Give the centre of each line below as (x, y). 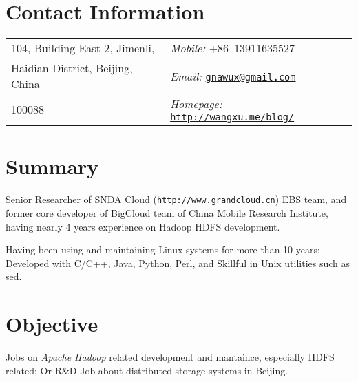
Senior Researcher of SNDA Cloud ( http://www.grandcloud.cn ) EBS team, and (176, 199)
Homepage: (196, 104)
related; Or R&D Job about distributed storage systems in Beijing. (147, 370)
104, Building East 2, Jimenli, (83, 48)
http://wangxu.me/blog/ (232, 117)
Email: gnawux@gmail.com (233, 76)
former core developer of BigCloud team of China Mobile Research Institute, (167, 212)
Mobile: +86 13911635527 (233, 48)
